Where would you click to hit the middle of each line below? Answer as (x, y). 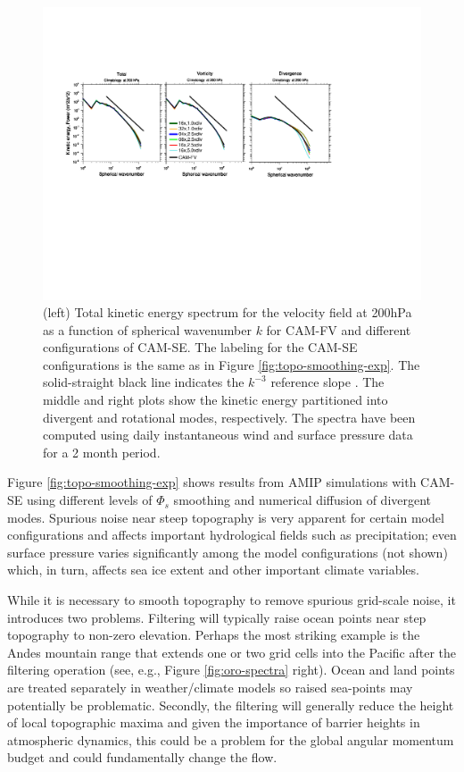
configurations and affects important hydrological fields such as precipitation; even (232, 535)
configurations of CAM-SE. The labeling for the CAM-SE (200, 347)
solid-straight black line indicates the (144, 382)
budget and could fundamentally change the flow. (142, 757)
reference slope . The (327, 382)
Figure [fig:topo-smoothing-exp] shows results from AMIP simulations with (212, 482)
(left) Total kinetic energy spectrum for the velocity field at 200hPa (228, 312)
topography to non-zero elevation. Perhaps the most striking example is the (214, 635)
